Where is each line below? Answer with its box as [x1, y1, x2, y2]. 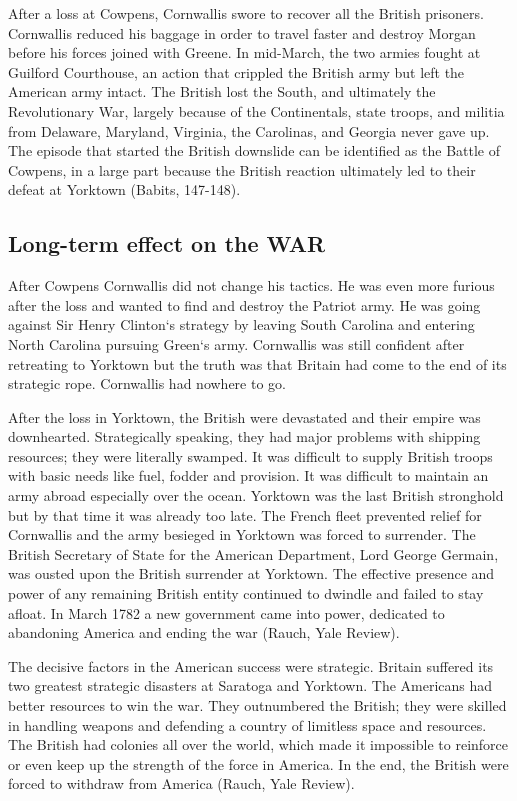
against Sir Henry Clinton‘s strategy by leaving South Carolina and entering [8, 314, 475, 335]
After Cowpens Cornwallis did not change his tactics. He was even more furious [8, 275, 495, 296]
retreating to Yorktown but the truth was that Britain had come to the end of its [8, 353, 507, 374]
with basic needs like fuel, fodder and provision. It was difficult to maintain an [8, 465, 489, 486]
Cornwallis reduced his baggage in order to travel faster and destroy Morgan [8, 22, 476, 43]
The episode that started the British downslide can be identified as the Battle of [8, 140, 501, 161]
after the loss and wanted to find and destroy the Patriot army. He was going [8, 294, 481, 315]
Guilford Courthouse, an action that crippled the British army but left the [8, 61, 465, 82]
